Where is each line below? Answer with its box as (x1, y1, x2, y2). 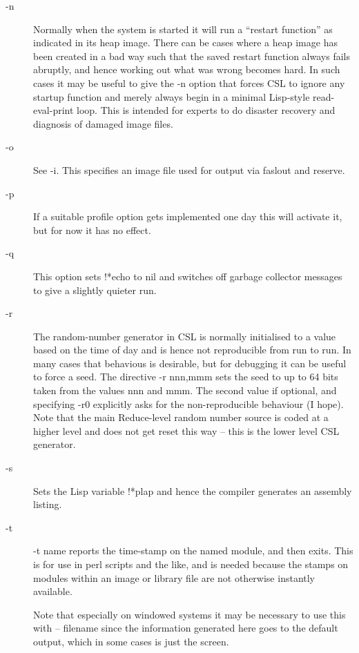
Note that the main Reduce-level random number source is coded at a (33, 410, 329, 425)
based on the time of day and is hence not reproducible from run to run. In (33, 342, 351, 357)
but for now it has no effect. (33, 222, 151, 237)
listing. (33, 497, 62, 511)
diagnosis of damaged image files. (33, 116, 173, 130)
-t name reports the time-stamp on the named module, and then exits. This (33, 543, 353, 558)
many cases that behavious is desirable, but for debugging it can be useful (33, 355, 347, 370)
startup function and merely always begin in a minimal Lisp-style (33, 89, 310, 104)
